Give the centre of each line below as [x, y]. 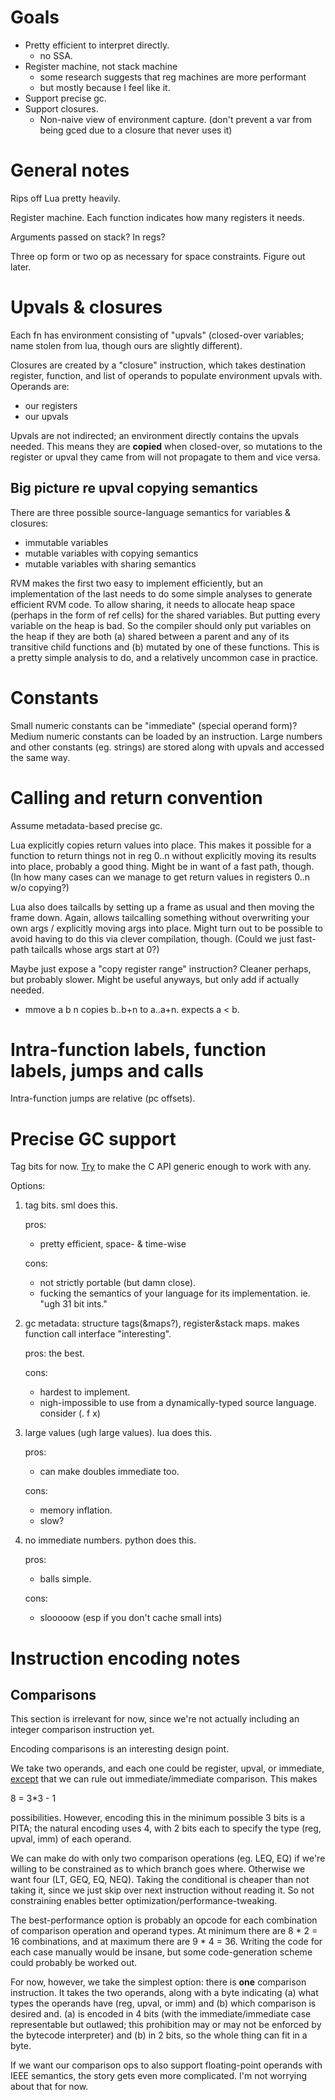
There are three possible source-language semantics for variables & [151, 512]
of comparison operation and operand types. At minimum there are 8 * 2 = [164, 1931]
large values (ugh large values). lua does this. [118, 1433]
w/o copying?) [40, 887]
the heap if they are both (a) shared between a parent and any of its [150, 636]
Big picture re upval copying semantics [134, 488]
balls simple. [65, 1579]
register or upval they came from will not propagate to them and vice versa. [165, 457]
